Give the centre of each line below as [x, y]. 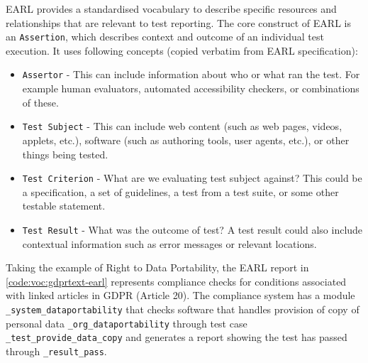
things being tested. [65, 154]
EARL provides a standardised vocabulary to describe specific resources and [171, 9]
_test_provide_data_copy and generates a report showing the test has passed [177, 337]
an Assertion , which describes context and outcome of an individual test [165, 37]
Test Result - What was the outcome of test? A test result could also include [193, 229]
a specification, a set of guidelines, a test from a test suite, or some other [180, 191]
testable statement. [64, 206]
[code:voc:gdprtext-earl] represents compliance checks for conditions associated [176, 281]
